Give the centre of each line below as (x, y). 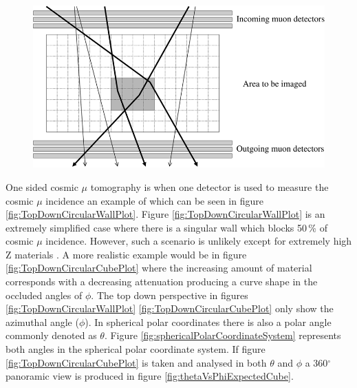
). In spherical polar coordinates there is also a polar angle (208, 321)
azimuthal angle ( (42, 321)
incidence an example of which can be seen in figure (154, 200)
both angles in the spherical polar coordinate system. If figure (136, 349)
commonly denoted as (51, 335)
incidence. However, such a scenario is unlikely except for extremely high (199, 241)
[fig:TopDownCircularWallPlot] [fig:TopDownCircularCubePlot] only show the (170, 308)
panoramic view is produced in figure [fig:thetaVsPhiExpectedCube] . (150, 376)
